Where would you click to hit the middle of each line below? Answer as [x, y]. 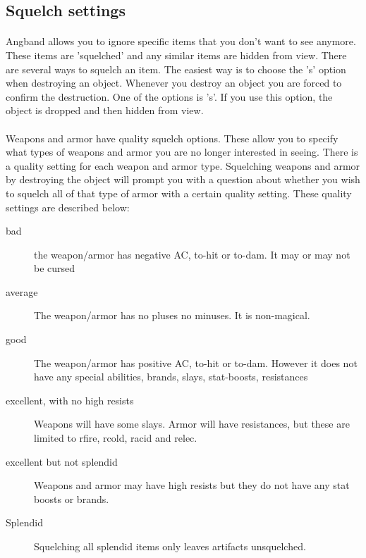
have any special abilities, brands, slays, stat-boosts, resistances [171, 377]
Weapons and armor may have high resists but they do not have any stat [192, 485]
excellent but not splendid [62, 461]
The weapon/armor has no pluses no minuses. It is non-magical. [172, 315]
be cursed [55, 268]
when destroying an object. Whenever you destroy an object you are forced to [174, 83]
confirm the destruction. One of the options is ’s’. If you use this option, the [169, 96]
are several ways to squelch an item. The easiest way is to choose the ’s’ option [176, 69]
